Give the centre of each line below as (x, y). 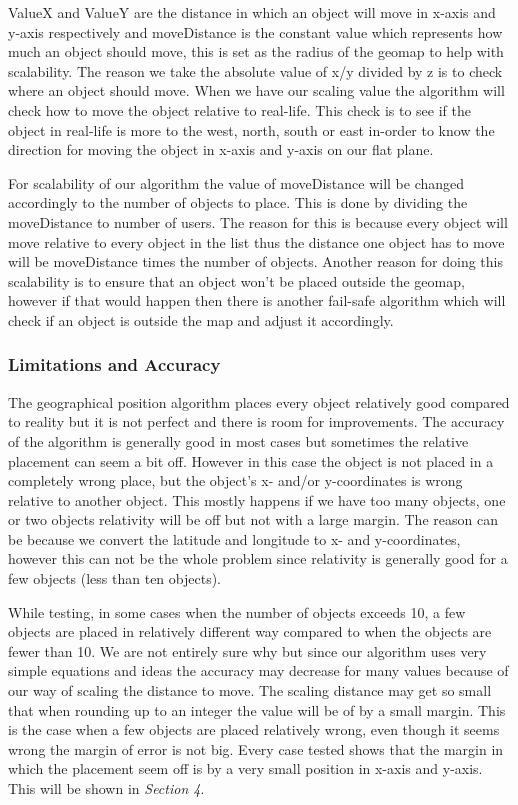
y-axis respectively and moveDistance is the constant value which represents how (255, 31)
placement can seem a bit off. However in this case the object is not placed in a (251, 460)
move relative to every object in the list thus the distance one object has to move (256, 241)
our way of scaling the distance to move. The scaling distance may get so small (250, 690)
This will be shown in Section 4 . (106, 788)
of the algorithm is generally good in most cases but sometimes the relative (238, 440)
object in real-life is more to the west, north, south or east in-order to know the (251, 129)
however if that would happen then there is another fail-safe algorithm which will (257, 300)
